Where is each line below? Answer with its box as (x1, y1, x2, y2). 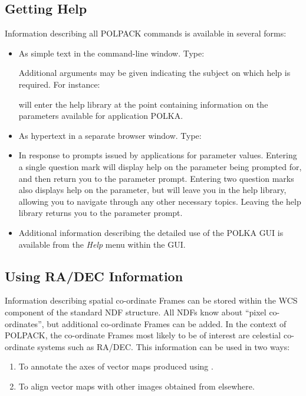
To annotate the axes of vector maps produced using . (18, 360, 213, 372)
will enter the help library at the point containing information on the (18, 98, 268, 110)
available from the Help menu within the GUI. (18, 238, 186, 250)
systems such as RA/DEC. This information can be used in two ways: (37, 340, 290, 352)
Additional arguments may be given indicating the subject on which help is (18, 66, 291, 79)
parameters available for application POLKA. (18, 109, 183, 122)
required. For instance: (18, 78, 100, 90)
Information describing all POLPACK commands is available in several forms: (5, 27, 287, 39)
